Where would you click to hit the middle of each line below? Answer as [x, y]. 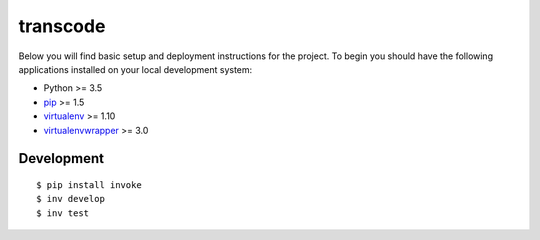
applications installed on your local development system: [135, 69]
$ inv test [63, 213]
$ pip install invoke [89, 184]
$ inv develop [70, 199]
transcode [62, 26]
